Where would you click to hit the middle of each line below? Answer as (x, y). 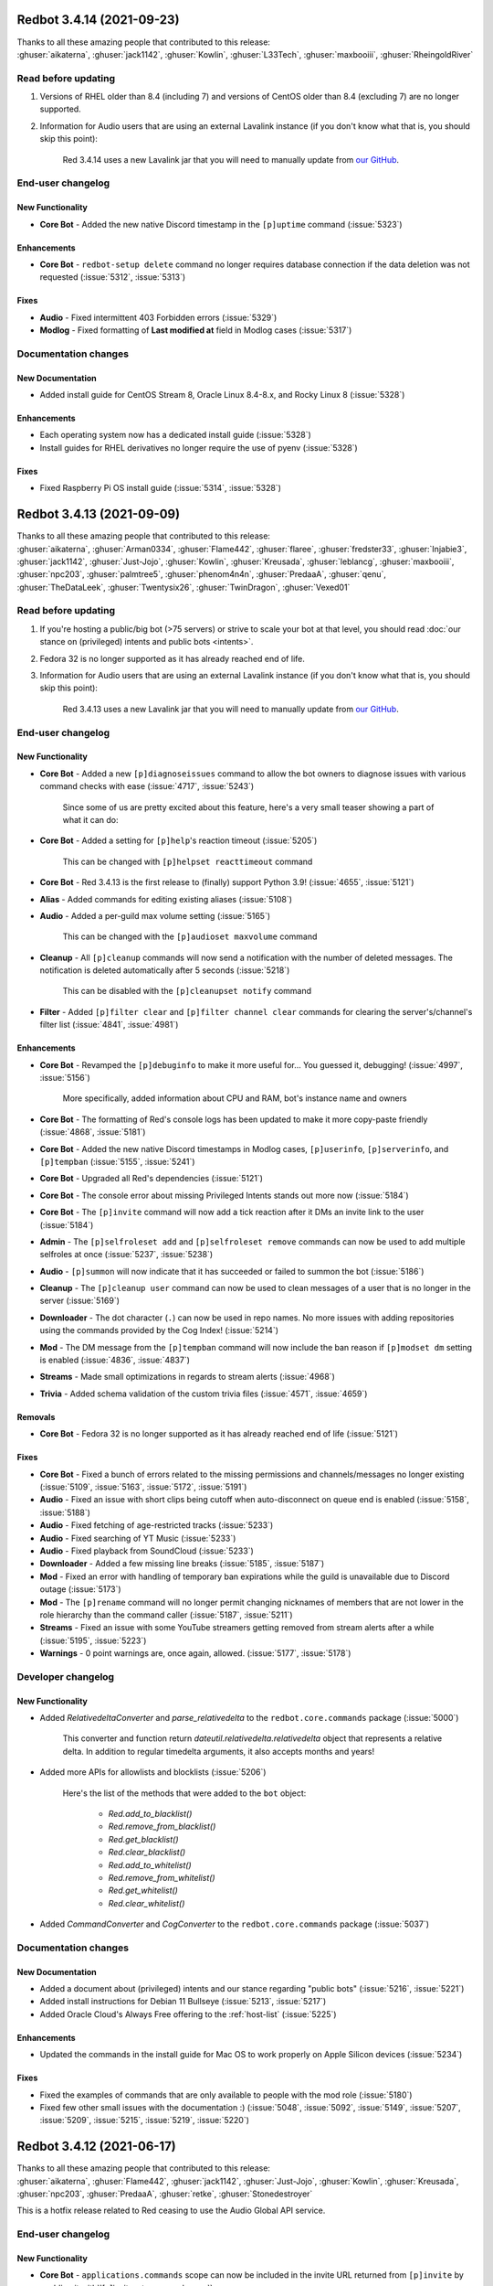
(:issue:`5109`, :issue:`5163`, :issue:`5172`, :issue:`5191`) (143, 1487)
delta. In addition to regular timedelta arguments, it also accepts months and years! (218, 1751)
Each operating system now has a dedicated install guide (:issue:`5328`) (176, 435)
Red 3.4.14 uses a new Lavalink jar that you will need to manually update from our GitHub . (231, 159)
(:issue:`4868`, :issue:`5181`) (93, 1132)
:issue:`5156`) (65, 1078)
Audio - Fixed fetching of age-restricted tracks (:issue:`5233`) (157, 1525)
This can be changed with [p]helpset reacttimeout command (188, 861)
